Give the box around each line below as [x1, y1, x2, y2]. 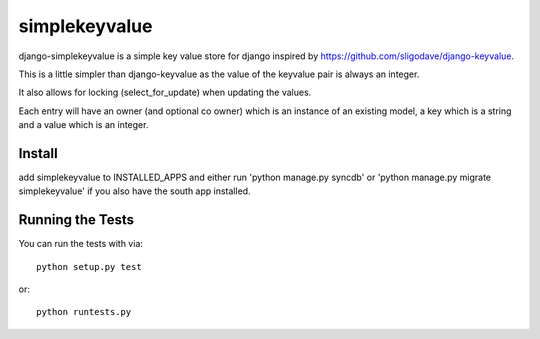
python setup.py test [36, 261, 142, 272]
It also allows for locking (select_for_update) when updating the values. [18, 86, 312, 99]
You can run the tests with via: [18, 238, 144, 250]
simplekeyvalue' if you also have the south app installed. [18, 185, 251, 197]
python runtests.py [36, 306, 132, 318]
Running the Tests [18, 211, 135, 229]
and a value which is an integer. [18, 119, 149, 131]
